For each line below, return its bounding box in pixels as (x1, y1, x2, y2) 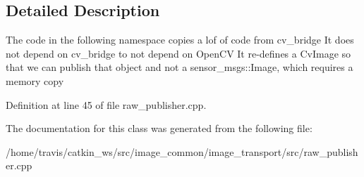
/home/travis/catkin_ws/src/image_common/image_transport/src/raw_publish (6, 144, 358, 159)
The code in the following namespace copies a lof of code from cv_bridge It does (6, 32, 354, 47)
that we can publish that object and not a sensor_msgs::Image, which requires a (6, 60, 353, 74)
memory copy (6, 73, 64, 88)
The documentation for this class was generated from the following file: (6, 121, 313, 136)
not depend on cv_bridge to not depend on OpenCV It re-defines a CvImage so (6, 46, 351, 60)
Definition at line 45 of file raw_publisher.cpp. (6, 97, 207, 112)
